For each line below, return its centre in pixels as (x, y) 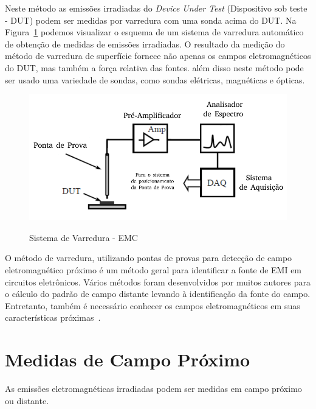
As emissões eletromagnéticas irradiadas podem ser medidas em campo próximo (153, 389)
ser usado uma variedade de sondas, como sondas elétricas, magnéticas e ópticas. (155, 79)
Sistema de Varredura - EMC (84, 237)
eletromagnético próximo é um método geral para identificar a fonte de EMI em (153, 270)
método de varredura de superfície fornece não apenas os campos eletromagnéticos (158, 56)
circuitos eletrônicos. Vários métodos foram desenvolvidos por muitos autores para (158, 281)
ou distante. (27, 400)
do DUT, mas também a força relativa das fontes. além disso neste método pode (154, 67)
